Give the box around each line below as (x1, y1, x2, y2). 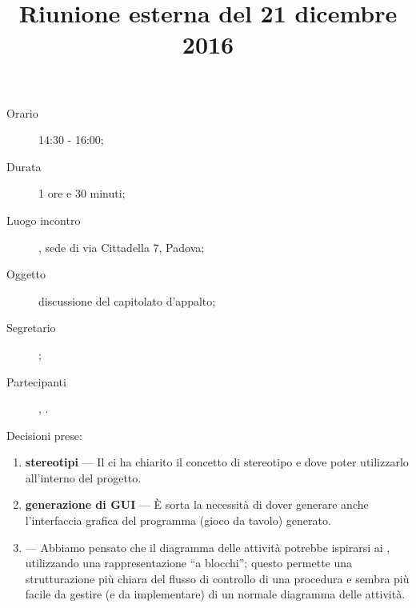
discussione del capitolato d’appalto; (38, 292, 216, 309)
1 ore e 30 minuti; (38, 185, 126, 202)
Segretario (6, 319, 56, 336)
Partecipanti (6, 373, 66, 390)
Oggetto (6, 266, 46, 282)
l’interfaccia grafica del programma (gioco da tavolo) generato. (25, 512, 331, 529)
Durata (6, 158, 42, 174)
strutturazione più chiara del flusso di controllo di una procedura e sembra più (25, 570, 410, 586)
